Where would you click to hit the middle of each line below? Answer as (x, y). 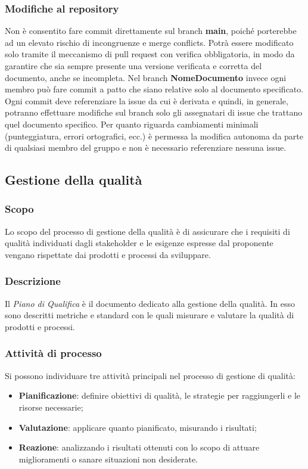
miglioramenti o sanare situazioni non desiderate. (108, 459)
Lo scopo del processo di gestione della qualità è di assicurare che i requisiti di (147, 231)
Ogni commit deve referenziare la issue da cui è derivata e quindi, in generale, (147, 100)
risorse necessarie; (51, 407)
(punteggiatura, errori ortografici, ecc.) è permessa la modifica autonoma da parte (154, 136)
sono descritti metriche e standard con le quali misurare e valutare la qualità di (150, 315)
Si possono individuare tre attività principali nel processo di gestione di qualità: (150, 375)
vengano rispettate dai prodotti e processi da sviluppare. (108, 254)
